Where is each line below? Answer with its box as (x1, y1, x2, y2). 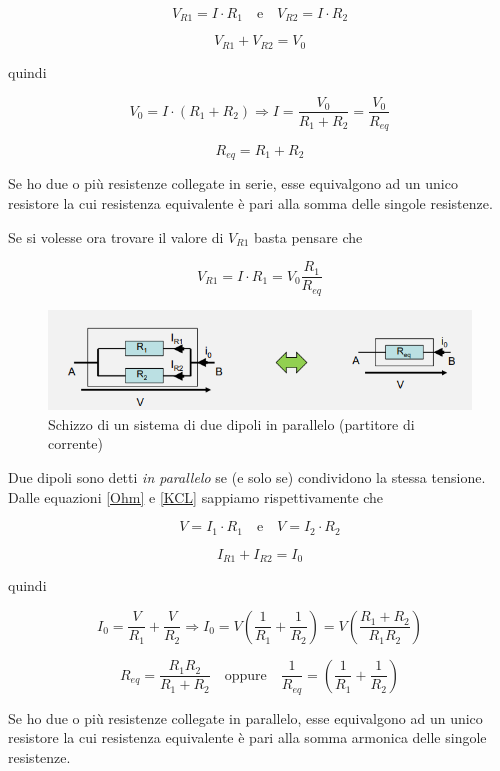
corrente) (48, 433, 103, 454)
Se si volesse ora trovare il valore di (8, 226, 224, 247)
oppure (224, 668, 267, 683)
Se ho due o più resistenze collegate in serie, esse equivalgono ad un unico (8, 173, 458, 194)
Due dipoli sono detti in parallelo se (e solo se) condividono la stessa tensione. (8, 466, 486, 487)
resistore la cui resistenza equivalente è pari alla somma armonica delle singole (8, 727, 487, 748)
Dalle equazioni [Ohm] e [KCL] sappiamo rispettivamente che (8, 486, 384, 507)
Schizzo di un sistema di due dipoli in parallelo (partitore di (48, 413, 415, 434)
